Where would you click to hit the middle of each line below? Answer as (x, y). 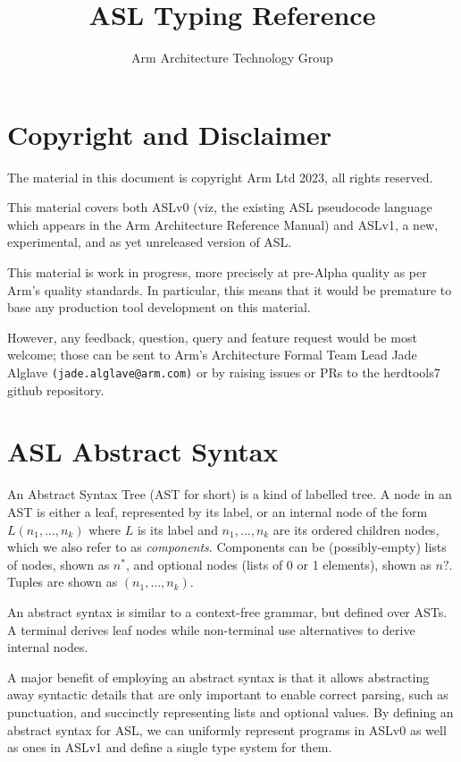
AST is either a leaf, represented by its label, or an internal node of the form (218, 511)
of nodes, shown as (59, 564)
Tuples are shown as (63, 582)
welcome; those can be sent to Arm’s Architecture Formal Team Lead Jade (212, 355)
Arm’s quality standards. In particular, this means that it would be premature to (230, 289)
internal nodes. (48, 647)
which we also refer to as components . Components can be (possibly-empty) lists (227, 547)
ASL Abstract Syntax (143, 451)
